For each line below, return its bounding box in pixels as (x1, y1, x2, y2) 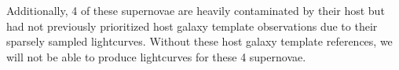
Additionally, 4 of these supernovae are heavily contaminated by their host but (6, 2, 385, 18)
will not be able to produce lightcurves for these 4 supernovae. (6, 48, 306, 64)
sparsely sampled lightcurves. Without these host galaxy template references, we (6, 33, 393, 50)
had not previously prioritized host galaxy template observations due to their (6, 17, 378, 34)
